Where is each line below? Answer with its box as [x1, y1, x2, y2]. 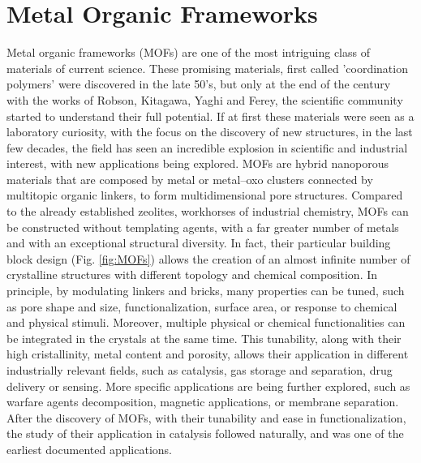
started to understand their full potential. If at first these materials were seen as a [6, 107, 415, 124]
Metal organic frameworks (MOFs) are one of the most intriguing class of [6, 44, 370, 61]
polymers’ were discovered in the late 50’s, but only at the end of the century [6, 75, 391, 92]
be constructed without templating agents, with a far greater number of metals [6, 218, 399, 235]
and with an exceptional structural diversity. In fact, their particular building [6, 234, 391, 251]
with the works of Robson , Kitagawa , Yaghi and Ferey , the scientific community [6, 91, 403, 108]
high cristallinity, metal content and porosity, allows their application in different [6, 345, 409, 362]
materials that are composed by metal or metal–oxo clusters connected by [6, 170, 373, 187]
